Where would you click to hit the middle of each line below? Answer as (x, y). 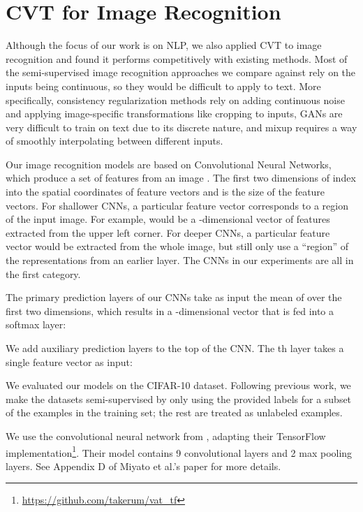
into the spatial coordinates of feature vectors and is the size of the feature (165, 192)
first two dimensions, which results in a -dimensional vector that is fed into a (170, 310)
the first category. (43, 273)
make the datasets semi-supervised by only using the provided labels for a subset (179, 398)
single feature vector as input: (69, 361)
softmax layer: (36, 324)
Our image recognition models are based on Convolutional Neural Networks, (169, 164)
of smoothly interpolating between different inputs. (114, 141)
